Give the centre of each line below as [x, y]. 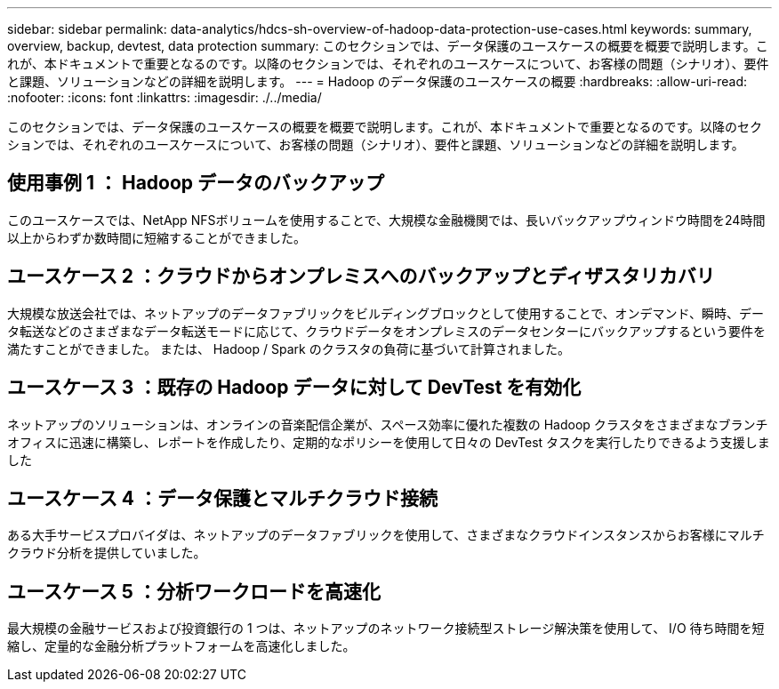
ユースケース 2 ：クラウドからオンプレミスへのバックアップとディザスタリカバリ [361, 276]
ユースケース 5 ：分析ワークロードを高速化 [194, 591]
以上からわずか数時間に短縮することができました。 [157, 237]
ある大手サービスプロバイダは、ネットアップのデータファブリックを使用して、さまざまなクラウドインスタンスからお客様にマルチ [386, 535]
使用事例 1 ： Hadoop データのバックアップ [196, 183]
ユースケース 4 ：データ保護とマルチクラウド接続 [223, 498]
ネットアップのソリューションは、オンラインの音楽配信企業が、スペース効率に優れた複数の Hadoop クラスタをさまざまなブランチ [388, 424]
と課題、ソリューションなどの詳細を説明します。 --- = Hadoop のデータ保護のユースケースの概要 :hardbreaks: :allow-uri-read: [377, 81]
